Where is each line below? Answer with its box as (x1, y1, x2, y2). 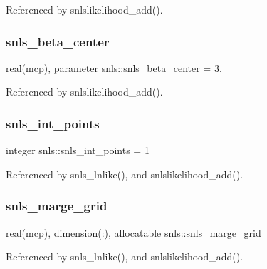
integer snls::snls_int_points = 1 (6, 143, 150, 158)
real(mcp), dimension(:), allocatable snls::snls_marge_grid (6, 225, 261, 240)
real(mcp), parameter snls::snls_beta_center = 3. (6, 60, 222, 75)
